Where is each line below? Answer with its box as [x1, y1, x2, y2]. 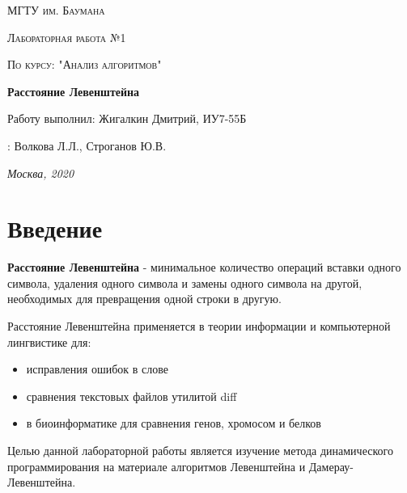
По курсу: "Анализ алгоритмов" [7, 56, 162, 73]
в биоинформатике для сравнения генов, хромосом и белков [26, 415, 321, 432]
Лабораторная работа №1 [7, 28, 126, 45]
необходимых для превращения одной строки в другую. [7, 290, 282, 307]
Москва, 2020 [7, 164, 74, 181]
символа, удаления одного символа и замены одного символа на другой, [7, 274, 362, 291]
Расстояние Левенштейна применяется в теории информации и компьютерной [7, 318, 391, 335]
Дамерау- [308, 457, 354, 474]
